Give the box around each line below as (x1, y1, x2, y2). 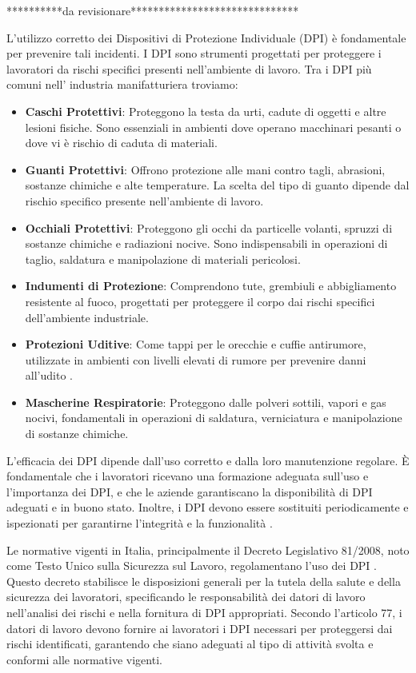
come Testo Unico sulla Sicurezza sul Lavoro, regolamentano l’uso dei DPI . (6, 557, 377, 574)
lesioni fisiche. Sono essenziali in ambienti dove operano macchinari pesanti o (25, 118, 402, 135)
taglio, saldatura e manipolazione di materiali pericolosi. (25, 250, 301, 267)
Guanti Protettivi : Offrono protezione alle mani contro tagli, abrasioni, (25, 161, 386, 177)
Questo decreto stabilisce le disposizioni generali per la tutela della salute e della (6, 572, 401, 589)
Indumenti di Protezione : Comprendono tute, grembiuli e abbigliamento (25, 277, 397, 294)
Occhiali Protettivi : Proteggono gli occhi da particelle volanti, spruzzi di (25, 219, 393, 236)
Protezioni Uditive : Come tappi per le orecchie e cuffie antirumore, (25, 336, 366, 352)
